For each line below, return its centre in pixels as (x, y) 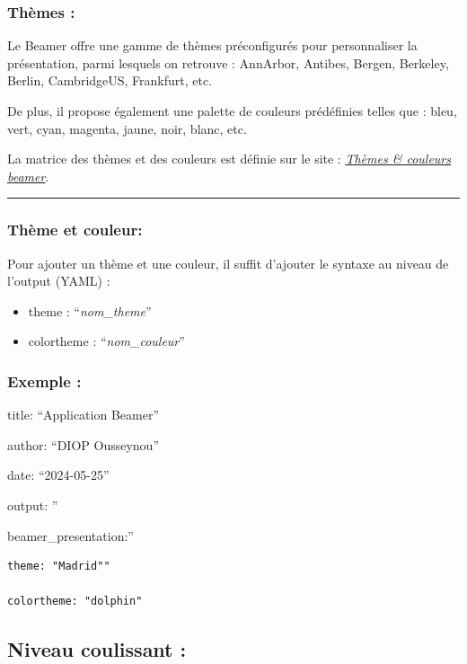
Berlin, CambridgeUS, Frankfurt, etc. (110, 80)
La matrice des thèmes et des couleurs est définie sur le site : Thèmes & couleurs (229, 159)
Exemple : (44, 381)
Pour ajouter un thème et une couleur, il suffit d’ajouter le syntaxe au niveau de (228, 263)
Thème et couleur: (75, 230)
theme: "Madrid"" (59, 567)
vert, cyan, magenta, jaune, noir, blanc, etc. (127, 128)
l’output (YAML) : (59, 281)
